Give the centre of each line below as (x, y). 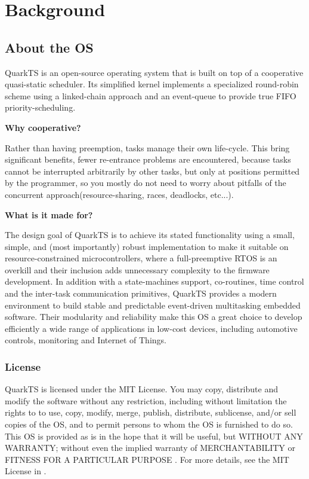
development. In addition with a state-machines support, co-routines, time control (154, 281)
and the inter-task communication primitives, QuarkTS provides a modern (141, 293)
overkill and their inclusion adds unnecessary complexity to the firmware (137, 269)
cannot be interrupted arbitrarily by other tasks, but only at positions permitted (152, 171)
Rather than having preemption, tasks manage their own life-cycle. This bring (147, 147)
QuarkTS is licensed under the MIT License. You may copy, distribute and (141, 389)
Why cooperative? (43, 127)
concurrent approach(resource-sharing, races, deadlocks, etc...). (119, 194)
